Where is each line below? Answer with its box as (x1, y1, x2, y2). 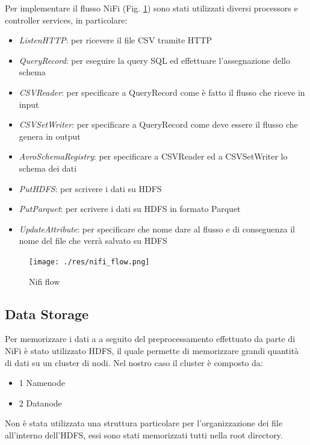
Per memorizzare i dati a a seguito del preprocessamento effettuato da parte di (5, 332, 296, 345)
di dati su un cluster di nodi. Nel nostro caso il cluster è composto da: (5, 356, 263, 369)
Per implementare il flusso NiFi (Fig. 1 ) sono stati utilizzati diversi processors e (5, 2, 298, 14)
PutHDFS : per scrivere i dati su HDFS (19, 182, 162, 194)
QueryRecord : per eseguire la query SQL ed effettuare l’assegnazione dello (19, 54, 290, 66)
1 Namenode (19, 376, 66, 389)
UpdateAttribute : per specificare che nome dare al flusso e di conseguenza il (19, 222, 295, 235)
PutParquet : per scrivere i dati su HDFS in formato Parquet (19, 202, 241, 215)
